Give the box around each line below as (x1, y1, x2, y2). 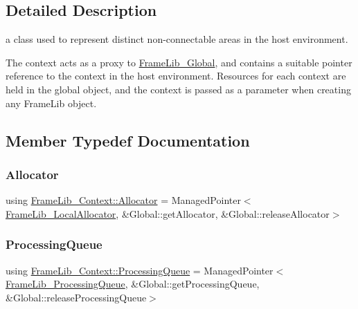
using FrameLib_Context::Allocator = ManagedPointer (6, 193, 241, 207)
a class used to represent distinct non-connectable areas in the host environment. (6, 32, 348, 46)
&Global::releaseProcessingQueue (6, 290, 147, 304)
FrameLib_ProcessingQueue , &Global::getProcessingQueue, (6, 277, 260, 291)
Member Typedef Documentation (6, 129, 250, 151)
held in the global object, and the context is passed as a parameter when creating (6, 82, 351, 96)
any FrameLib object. (6, 95, 97, 110)
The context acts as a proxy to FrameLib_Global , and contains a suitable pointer (6, 55, 352, 69)
